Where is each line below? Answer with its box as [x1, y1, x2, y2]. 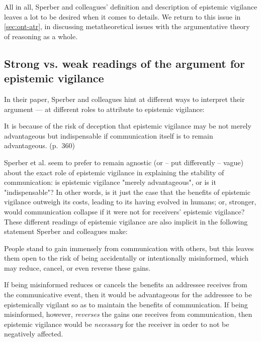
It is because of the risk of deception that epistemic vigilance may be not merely [4, 121, 251, 131]
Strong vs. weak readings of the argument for [4, 55, 245, 71]
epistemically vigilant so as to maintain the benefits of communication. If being [4, 299, 248, 309]
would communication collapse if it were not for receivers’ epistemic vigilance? [4, 206, 245, 216]
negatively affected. [4, 328, 63, 339]
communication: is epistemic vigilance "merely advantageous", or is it [4, 177, 216, 187]
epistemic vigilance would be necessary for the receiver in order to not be [4, 318, 229, 329]
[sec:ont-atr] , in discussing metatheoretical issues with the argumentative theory [4, 21, 250, 32]
